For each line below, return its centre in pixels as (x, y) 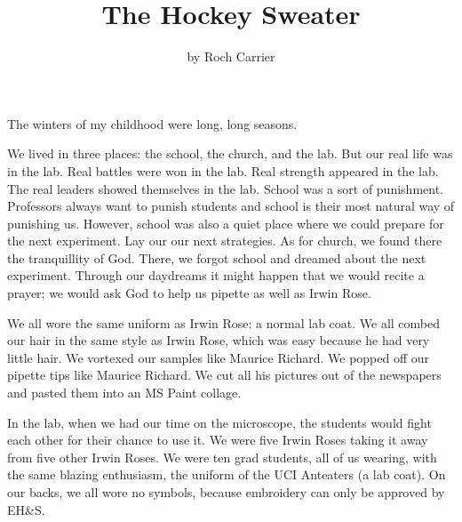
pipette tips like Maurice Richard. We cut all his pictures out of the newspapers (224, 375)
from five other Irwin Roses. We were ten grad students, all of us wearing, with (222, 457)
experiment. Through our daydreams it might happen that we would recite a (216, 275)
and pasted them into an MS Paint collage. (124, 393)
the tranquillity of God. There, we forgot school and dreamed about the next (217, 257)
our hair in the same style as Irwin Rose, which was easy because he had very (219, 340)
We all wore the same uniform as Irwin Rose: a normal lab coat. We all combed (224, 322)
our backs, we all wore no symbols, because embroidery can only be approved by (226, 492)
